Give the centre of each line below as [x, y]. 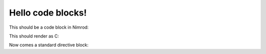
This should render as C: [34, 36]
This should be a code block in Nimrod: [49, 27]
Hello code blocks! [48, 13]
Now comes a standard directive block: [49, 45]
